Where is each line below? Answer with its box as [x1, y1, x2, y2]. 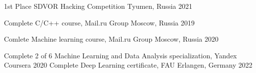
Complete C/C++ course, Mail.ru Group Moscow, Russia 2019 [4, 17, 195, 27]
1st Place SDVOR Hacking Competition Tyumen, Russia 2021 [4, 1, 192, 11]
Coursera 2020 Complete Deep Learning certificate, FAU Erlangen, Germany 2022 [4, 60, 253, 70]
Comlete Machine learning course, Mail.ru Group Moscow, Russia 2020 [4, 34, 219, 44]
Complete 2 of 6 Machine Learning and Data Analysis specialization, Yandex [4, 50, 237, 60]
